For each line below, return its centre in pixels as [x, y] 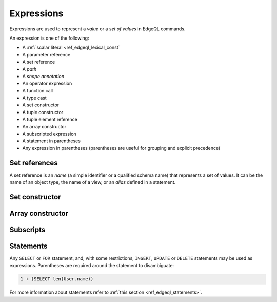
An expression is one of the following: [49, 38]
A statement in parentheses [51, 141]
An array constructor [44, 126]
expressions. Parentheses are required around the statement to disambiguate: [92, 266]
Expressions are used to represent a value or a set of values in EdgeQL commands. [97, 29]
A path [29, 69]
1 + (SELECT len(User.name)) [57, 279]
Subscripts [27, 229]
